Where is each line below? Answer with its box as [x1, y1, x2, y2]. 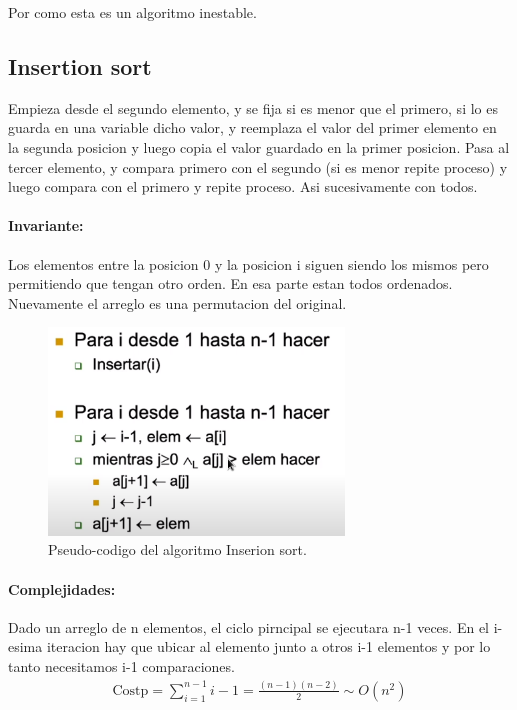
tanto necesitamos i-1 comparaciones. [8, 656, 235, 677]
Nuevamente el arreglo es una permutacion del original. [8, 292, 347, 313]
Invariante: [8, 215, 84, 236]
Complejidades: [8, 578, 116, 599]
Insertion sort [8, 50, 152, 81]
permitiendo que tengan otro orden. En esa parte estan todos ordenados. [8, 273, 453, 294]
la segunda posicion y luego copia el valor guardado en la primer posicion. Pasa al [8, 136, 510, 157]
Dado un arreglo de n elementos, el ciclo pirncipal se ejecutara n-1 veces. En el [8, 616, 489, 637]
